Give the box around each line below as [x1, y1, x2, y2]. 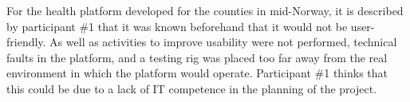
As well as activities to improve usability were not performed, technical [49, 33, 397, 50]
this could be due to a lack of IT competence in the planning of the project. [6, 80, 377, 96]
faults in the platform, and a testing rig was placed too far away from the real [6, 49, 388, 65]
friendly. [6, 33, 46, 50]
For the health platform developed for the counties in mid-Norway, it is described [6, 2, 404, 18]
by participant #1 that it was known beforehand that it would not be [6, 18, 348, 34]
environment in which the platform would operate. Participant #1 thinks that [6, 65, 388, 81]
